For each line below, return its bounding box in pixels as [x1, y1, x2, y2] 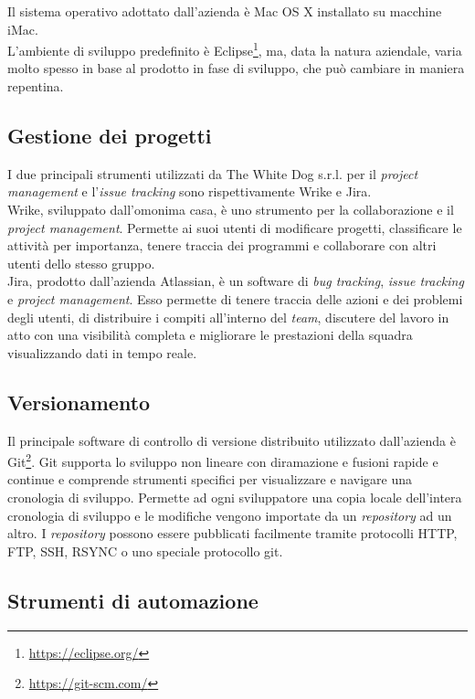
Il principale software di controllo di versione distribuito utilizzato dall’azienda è [7, 430, 456, 450]
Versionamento [7, 387, 151, 416]
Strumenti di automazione [7, 586, 259, 614]
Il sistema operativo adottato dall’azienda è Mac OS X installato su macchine [7, 2, 442, 20]
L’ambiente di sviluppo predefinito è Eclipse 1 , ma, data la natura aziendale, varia [7, 38, 462, 59]
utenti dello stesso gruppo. [7, 253, 155, 272]
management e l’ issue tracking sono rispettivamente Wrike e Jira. [7, 182, 372, 201]
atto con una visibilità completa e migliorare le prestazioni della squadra [7, 325, 413, 344]
